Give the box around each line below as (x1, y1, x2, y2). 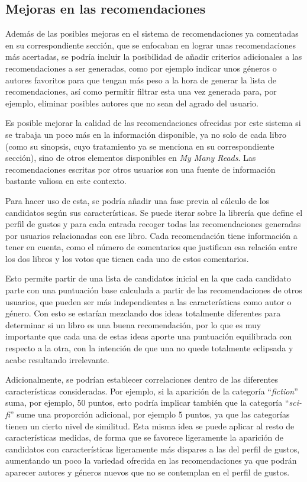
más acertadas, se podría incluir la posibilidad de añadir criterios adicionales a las (5, 50, 302, 63)
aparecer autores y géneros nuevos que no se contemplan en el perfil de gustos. (5, 465, 290, 478)
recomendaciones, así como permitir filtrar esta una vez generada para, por (5, 85, 277, 98)
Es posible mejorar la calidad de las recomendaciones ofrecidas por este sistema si (5, 117, 301, 129)
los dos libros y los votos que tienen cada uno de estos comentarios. (5, 252, 249, 264)
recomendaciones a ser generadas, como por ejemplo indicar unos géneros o (5, 62, 277, 74)
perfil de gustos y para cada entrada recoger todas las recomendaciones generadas (5, 218, 301, 230)
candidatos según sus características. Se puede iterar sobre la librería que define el (5, 206, 303, 218)
